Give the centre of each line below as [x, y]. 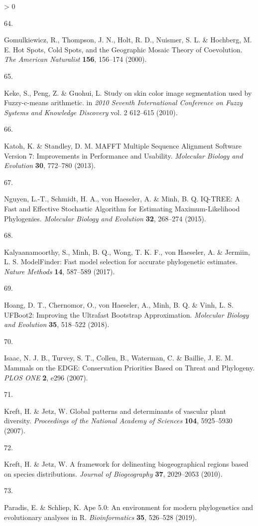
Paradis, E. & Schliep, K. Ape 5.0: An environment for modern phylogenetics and [129, 507]
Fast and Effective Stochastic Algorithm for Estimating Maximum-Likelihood [122, 208]
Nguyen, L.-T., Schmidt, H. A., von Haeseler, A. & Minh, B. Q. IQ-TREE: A [122, 199]
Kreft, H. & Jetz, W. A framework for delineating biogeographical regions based [126, 464]
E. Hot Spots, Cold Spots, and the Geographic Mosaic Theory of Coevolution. [123, 49]
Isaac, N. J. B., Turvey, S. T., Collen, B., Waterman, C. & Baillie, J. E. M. [119, 358]
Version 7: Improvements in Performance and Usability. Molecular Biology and [124, 155]
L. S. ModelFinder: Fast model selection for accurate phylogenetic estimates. [121, 262]
